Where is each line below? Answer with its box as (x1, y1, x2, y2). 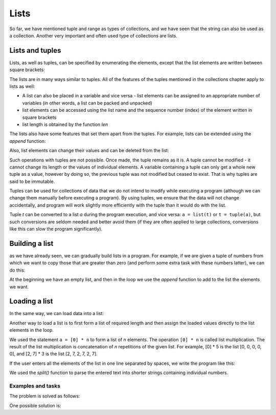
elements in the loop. (9, 327, 54, 333)
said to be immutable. (9, 178, 55, 184)
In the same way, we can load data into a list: (9, 310, 104, 317)
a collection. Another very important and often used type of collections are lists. (9, 32, 177, 38)
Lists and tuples (9, 46, 61, 55)
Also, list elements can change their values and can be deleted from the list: (9, 148, 169, 154)
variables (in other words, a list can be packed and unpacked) (22, 100, 153, 106)
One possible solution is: (9, 402, 61, 408)
